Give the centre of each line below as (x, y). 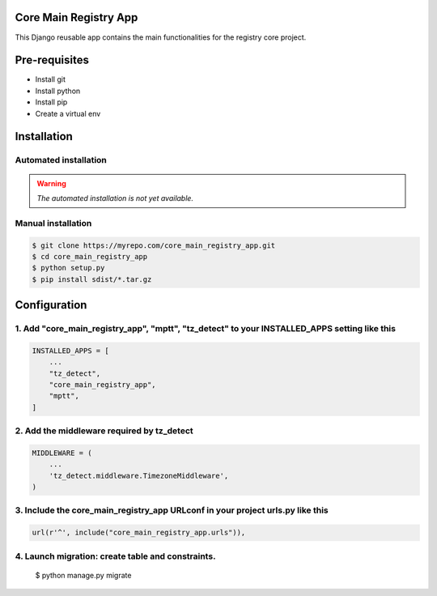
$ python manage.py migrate (83, 575)
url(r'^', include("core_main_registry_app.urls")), (139, 533)
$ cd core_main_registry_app (90, 256)
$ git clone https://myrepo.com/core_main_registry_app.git (154, 245)
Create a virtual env (68, 113)
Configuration (51, 305)
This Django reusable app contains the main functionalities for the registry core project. (161, 37)
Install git (51, 79)
